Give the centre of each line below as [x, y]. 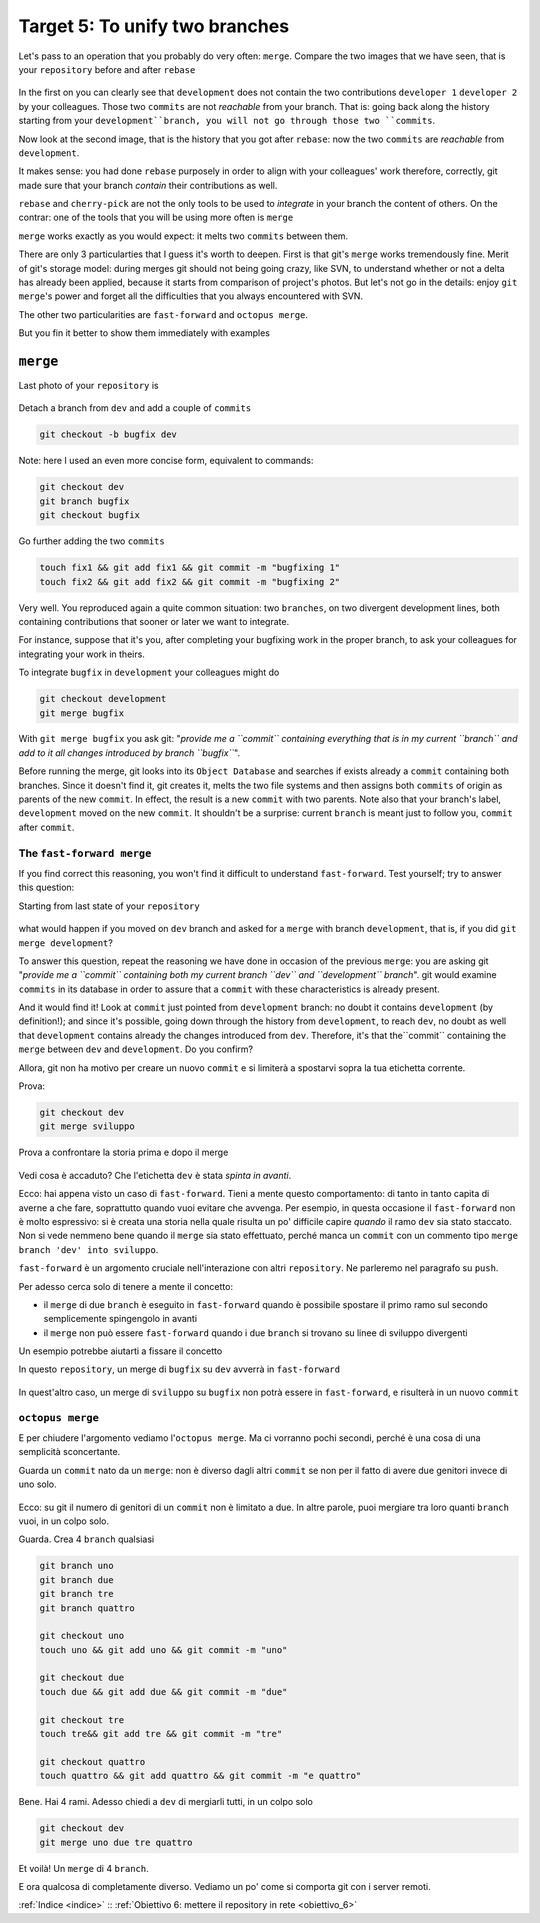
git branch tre [76, 1594]
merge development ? [66, 942]
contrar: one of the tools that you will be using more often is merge [156, 217]
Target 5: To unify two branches [154, 26]
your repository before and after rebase [107, 69]
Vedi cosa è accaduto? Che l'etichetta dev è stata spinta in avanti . [155, 1175]
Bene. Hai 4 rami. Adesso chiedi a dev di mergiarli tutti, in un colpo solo [166, 1802]
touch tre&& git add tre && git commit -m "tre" [161, 1734]
